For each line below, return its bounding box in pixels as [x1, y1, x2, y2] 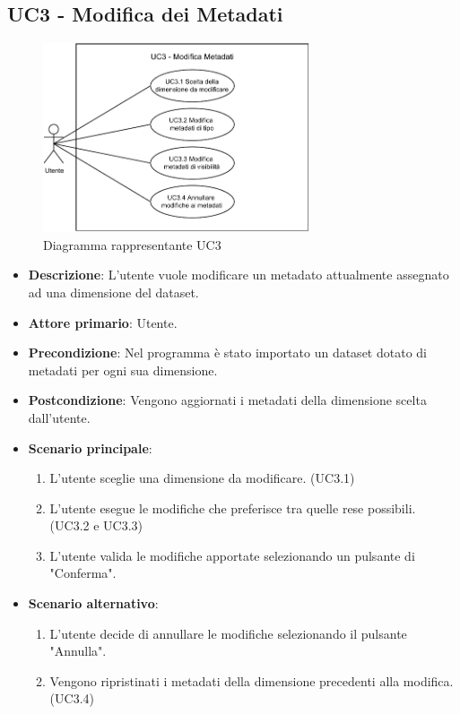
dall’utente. [28, 408, 91, 426]
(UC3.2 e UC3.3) [49, 516, 143, 535]
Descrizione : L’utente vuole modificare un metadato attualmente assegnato [28, 265, 449, 284]
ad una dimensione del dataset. [28, 282, 199, 301]
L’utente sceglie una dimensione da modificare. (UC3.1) [49, 469, 355, 487]
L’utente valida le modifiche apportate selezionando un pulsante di [49, 546, 415, 564]
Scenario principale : [28, 438, 152, 457]
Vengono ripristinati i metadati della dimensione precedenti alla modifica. [49, 671, 454, 690]
